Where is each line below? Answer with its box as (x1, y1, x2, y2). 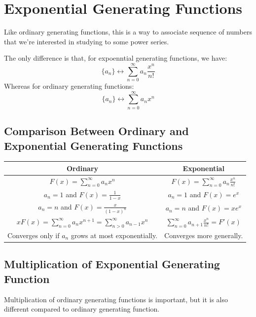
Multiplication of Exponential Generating (4, 256, 220, 272)
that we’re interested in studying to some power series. (4, 36, 169, 46)
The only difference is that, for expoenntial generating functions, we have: (4, 53, 227, 63)
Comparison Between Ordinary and (4, 123, 189, 139)
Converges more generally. (164, 230, 243, 240)
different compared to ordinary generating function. (4, 304, 160, 314)
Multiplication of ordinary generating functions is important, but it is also (4, 294, 228, 304)
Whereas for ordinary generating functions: (4, 81, 134, 91)
